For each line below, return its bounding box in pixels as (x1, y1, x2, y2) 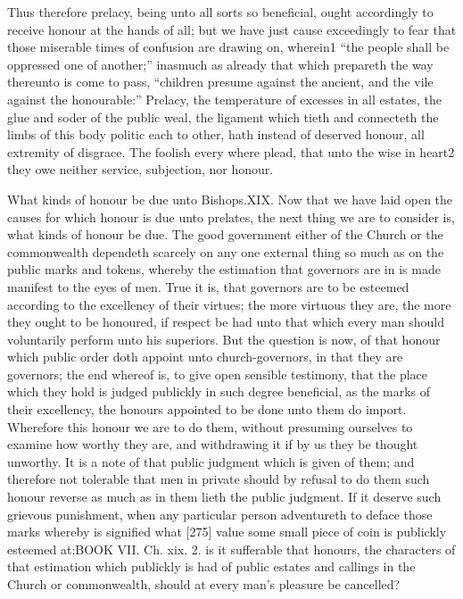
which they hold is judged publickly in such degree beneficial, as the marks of (7, 382, 431, 401)
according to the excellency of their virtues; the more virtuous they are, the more (7, 295, 451, 313)
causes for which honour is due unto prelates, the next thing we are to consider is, (7, 207, 455, 226)
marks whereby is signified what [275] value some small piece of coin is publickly (7, 522, 447, 541)
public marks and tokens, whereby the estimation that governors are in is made (7, 260, 441, 279)
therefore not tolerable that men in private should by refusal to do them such (7, 470, 430, 488)
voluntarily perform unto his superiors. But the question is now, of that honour (7, 329, 441, 348)
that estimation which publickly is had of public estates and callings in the (7, 557, 416, 576)
